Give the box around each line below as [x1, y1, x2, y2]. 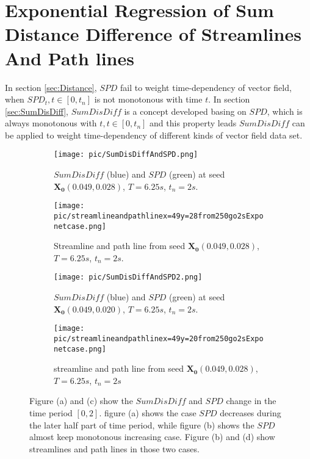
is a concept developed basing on [124, 104, 247, 117]
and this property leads [150, 117, 237, 129]
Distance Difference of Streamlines [5, 21, 301, 46]
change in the [226, 394, 276, 407]
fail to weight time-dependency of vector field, [120, 81, 292, 93]
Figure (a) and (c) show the [29, 394, 133, 407]
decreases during [220, 407, 281, 419]
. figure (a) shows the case [99, 407, 196, 419]
